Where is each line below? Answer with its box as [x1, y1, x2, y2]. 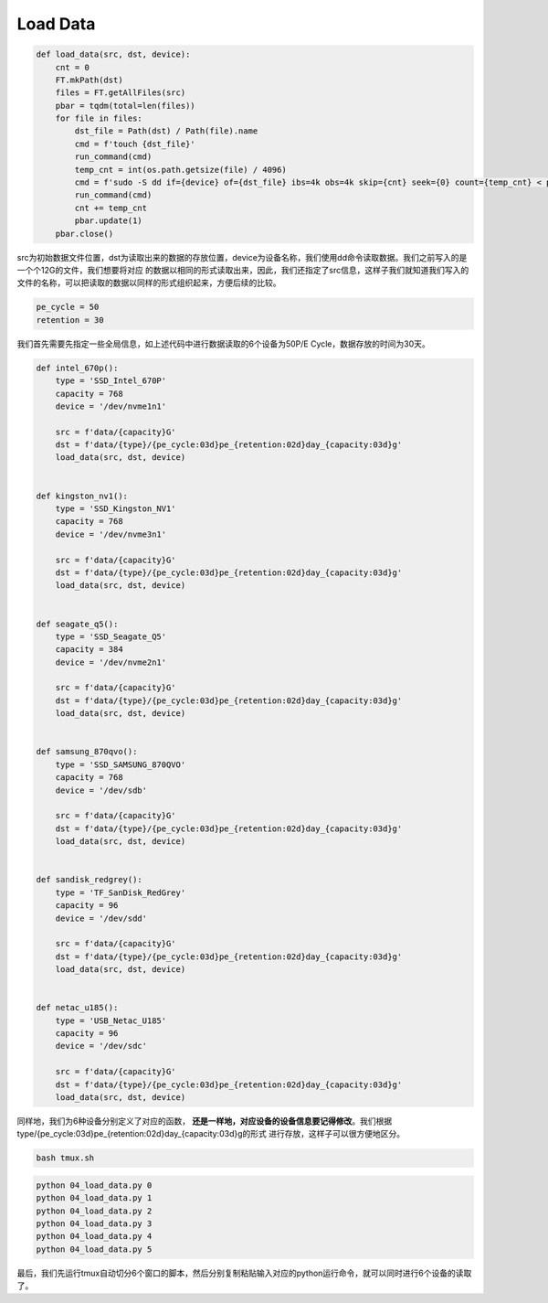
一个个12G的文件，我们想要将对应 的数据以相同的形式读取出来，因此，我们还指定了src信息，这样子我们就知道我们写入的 [16, 264, 469, 275]
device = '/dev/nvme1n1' [55, 401, 167, 411]
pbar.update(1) [74, 216, 143, 226]
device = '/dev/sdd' [55, 913, 148, 924]
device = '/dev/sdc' [55, 1041, 148, 1052]
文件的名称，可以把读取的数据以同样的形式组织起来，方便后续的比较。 [16, 277, 281, 288]
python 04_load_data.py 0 [36, 1180, 153, 1191]
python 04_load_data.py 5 [36, 1244, 153, 1255]
